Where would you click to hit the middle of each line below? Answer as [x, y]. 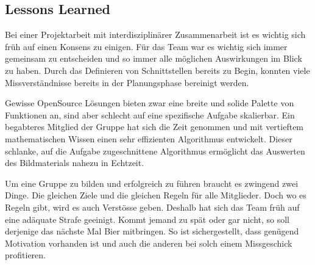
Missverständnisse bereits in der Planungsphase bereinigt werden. [127, 82]
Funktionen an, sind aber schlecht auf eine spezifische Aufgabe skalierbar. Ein [150, 114]
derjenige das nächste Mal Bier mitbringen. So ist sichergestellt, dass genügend [152, 231]
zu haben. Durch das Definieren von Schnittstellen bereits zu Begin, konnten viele [157, 70]
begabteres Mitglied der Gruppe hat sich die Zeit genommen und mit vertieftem [154, 127]
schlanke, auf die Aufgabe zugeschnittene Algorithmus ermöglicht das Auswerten [155, 151]
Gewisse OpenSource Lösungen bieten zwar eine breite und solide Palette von [150, 103]
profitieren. [25, 255]
